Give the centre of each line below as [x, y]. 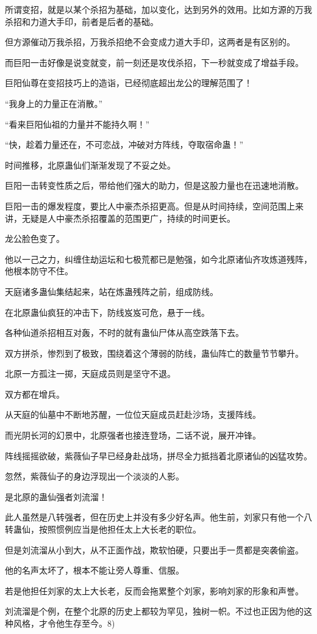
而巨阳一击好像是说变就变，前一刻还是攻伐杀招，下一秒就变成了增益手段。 [154, 62]
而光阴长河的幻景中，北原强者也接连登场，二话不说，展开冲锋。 [133, 435]
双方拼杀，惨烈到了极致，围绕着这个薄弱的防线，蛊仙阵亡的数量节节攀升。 [154, 353]
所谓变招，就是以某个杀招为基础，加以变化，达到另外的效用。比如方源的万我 [158, 9]
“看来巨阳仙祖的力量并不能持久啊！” [77, 124]
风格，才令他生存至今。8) [64, 623]
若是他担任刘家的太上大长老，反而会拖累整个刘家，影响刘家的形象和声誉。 [154, 590]
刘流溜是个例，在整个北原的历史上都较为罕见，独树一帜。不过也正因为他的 [154, 611]
